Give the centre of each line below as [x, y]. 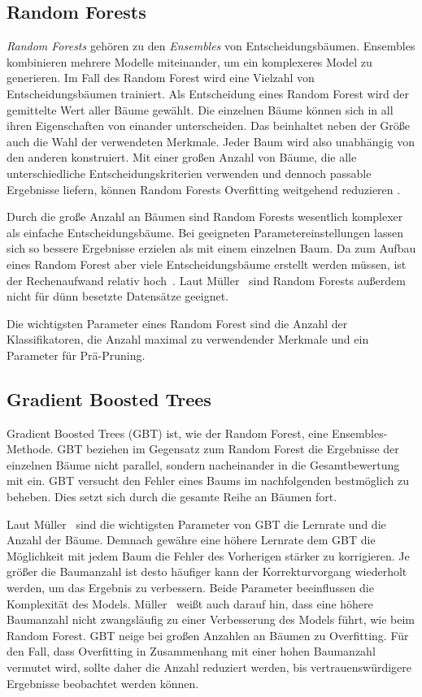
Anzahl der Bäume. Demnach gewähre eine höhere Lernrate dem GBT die [191, 540]
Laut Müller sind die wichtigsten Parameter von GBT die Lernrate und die [196, 524]
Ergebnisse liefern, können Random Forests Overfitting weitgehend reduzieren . [204, 189]
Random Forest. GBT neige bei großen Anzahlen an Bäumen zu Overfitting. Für [208, 635]
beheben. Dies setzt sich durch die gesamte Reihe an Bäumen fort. [172, 497]
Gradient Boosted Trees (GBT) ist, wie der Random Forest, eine [167, 433]
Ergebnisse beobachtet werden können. [103, 683]
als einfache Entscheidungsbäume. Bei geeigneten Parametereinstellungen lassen [205, 232]
